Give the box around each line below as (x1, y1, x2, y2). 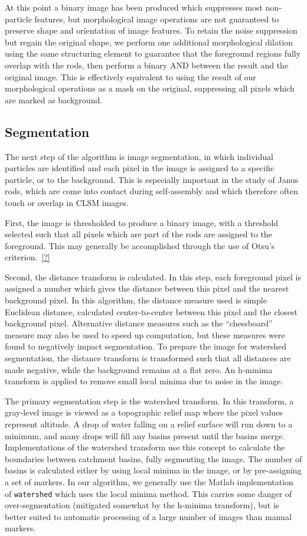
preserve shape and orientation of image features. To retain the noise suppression (5, 24, 298, 37)
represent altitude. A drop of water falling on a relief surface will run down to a (5, 418, 293, 430)
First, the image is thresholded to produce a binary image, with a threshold (5, 216, 279, 228)
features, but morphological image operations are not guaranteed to (34, 12, 279, 25)
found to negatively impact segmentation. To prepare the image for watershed (5, 340, 287, 352)
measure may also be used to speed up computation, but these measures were (5, 328, 285, 341)
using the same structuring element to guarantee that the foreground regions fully (5, 47, 301, 60)
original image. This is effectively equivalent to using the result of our (5, 70, 256, 83)
